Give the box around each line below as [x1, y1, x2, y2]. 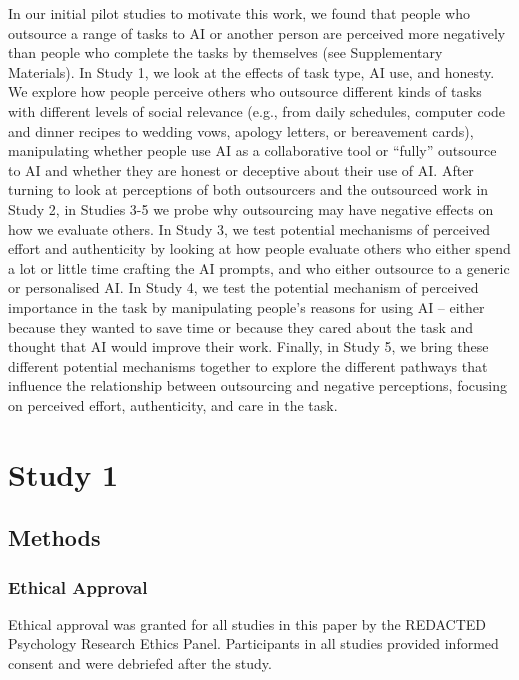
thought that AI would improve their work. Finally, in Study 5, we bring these [8, 336, 489, 357]
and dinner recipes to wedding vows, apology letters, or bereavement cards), [8, 120, 474, 141]
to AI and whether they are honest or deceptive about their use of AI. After [8, 159, 474, 180]
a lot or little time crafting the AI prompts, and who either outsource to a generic [8, 257, 510, 278]
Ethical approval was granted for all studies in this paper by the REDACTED [8, 613, 487, 634]
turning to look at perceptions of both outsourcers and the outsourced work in [8, 179, 489, 200]
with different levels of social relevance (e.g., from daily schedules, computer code [8, 100, 506, 121]
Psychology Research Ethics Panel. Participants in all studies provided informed [8, 633, 499, 654]
